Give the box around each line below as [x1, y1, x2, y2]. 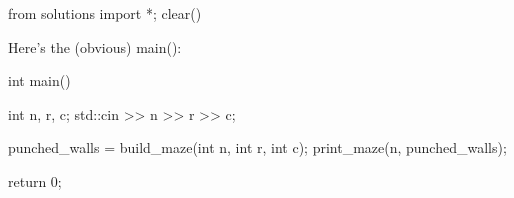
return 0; [8, 170, 62, 191]
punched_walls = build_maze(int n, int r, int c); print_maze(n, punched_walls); [8, 137, 507, 158]
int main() [8, 70, 71, 91]
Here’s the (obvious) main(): [8, 36, 182, 57]
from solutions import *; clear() [8, 3, 202, 23]
